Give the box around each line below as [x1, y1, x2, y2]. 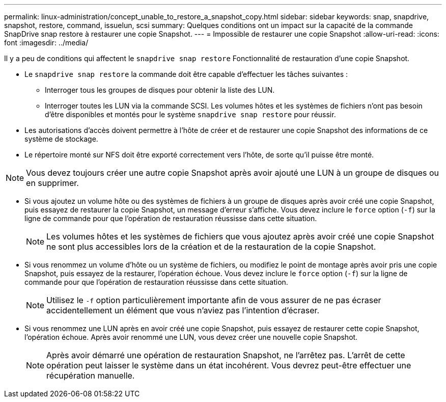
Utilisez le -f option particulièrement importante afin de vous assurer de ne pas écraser [46, 295, 381, 305]
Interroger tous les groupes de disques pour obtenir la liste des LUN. [45, 86, 275, 94]
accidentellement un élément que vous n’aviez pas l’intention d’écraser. [46, 305, 320, 315]
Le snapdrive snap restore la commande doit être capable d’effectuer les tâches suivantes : [24, 70, 348, 78]
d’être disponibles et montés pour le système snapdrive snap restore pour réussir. [45, 110, 336, 119]
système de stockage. [24, 135, 98, 143]
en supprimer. [26, 178, 79, 188]
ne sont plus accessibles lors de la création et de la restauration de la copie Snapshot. [46, 242, 376, 252]
